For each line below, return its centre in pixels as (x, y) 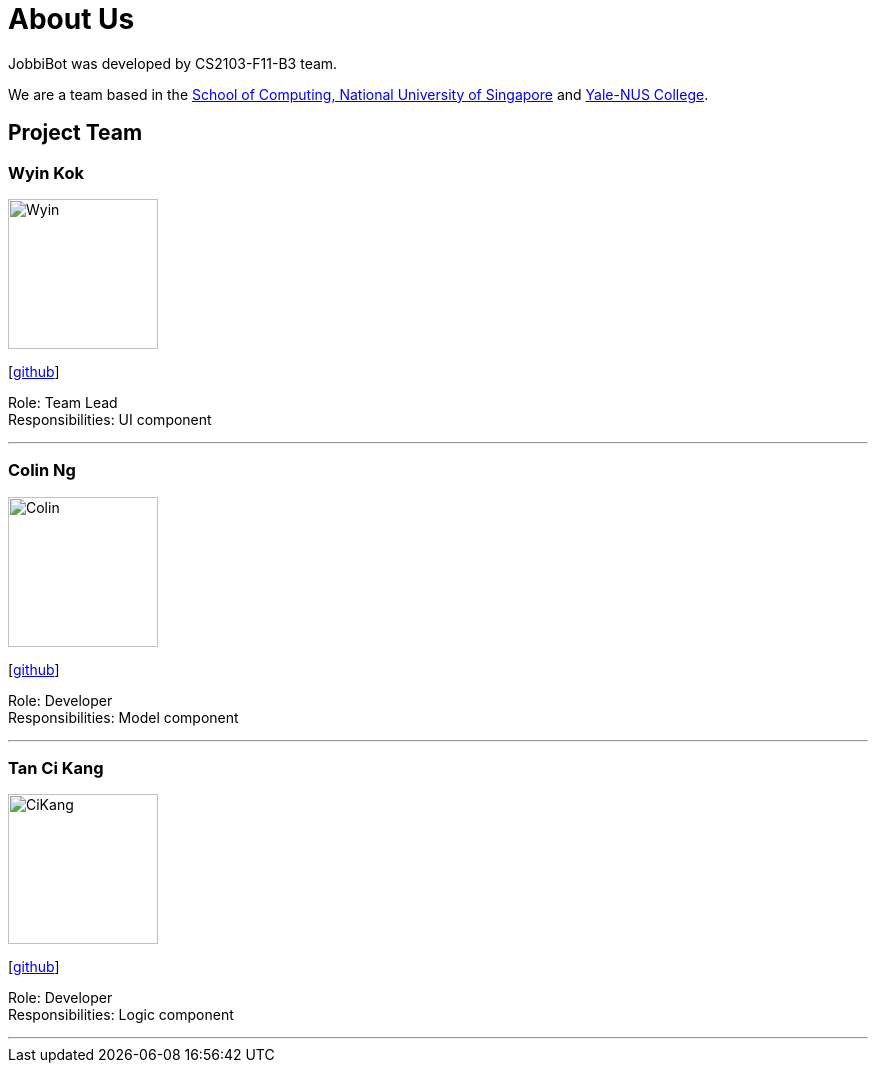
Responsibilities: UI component (110, 419)
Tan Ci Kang (56, 768)
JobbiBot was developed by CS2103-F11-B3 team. (173, 63)
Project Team (75, 133)
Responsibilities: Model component (123, 717)
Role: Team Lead (63, 402)
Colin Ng (42, 470)
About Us (71, 19)
